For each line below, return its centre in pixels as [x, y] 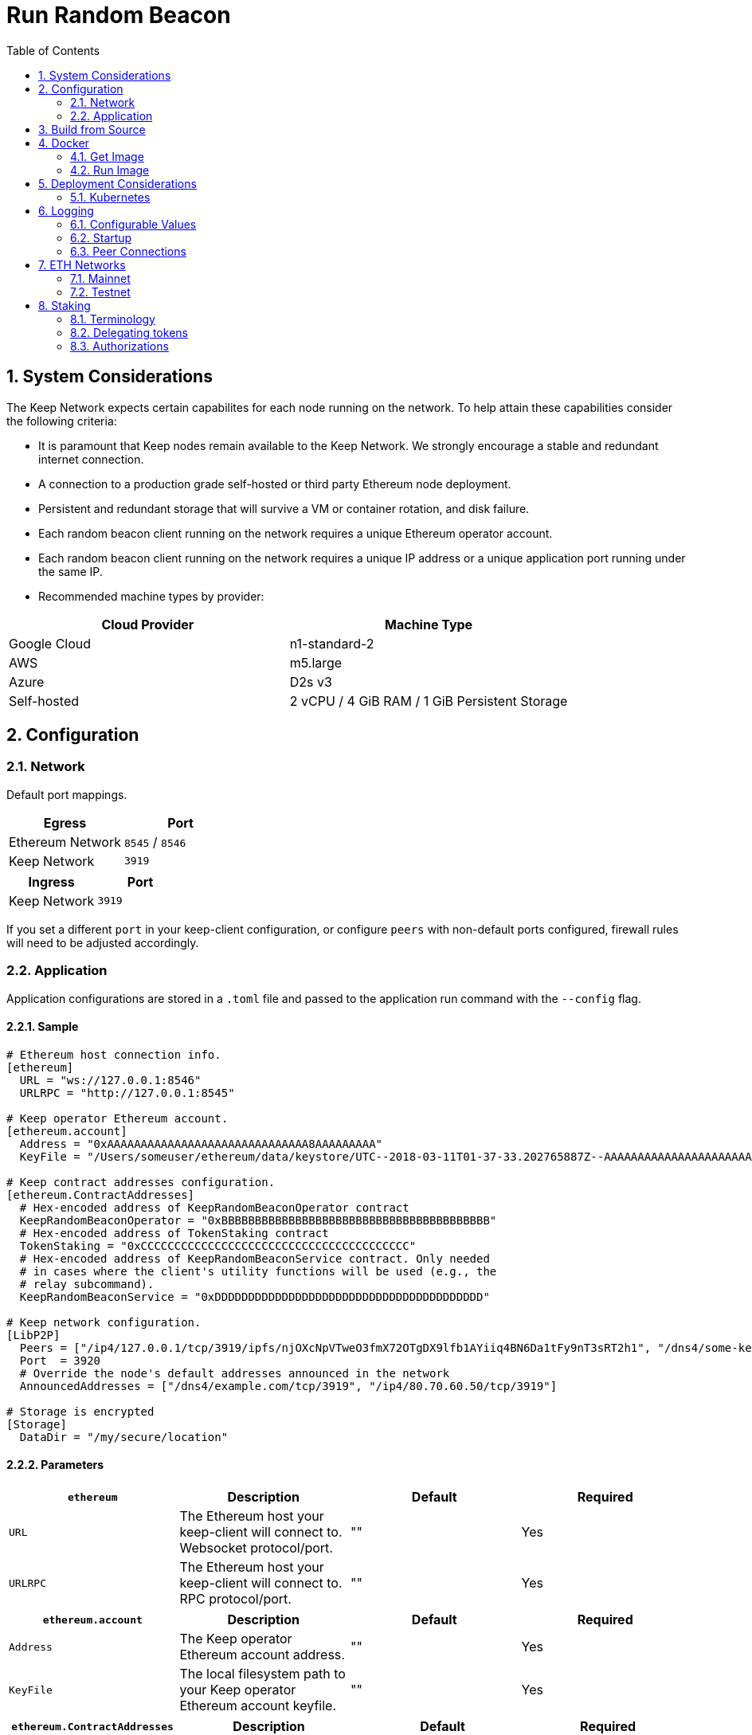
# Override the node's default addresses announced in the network [235, 1373]
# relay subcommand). [87, 1284]
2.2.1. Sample [43, 1027]
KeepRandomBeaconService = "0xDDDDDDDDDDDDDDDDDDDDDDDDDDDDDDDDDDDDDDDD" [255, 1296]
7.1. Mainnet [100, 278]
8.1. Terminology [113, 319]
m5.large [316, 662]
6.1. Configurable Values [133, 224]
